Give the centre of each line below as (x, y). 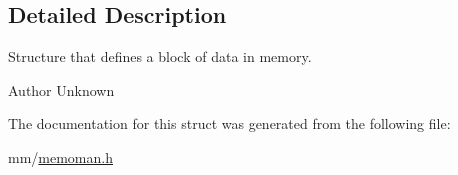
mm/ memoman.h (60, 156)
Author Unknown (61, 89)
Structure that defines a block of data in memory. (160, 56)
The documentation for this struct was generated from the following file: (229, 123)
